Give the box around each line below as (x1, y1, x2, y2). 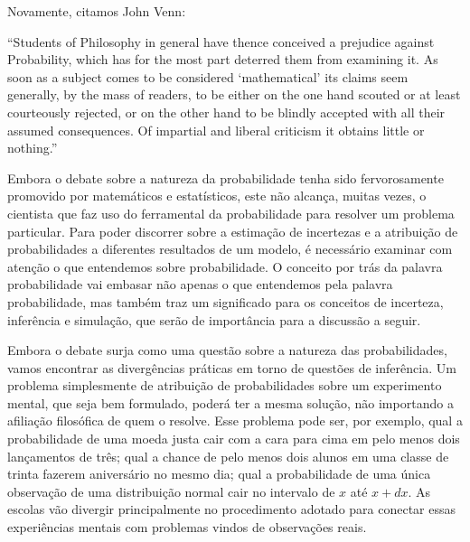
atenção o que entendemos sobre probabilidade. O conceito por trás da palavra (7, 257, 443, 276)
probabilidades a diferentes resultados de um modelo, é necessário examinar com (7, 239, 453, 258)
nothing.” (7, 138, 58, 157)
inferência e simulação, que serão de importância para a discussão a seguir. (7, 310, 421, 329)
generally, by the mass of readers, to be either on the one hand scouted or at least (7, 85, 461, 104)
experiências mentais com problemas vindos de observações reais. (7, 518, 367, 537)
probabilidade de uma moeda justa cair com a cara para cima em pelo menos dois (7, 429, 460, 448)
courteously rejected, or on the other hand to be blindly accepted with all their (7, 102, 446, 121)
